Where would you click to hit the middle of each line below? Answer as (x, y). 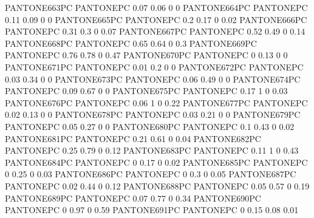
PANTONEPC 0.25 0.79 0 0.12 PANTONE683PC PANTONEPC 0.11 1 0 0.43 (152, 150)
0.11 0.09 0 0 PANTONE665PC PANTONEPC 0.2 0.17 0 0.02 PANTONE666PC (156, 19)
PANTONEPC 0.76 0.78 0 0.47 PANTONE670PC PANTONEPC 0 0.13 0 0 (146, 55)
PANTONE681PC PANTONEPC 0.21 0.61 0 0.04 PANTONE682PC (133, 138)
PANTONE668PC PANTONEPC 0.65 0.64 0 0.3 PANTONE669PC (131, 43)
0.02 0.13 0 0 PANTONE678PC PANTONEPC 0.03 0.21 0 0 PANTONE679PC (153, 114)
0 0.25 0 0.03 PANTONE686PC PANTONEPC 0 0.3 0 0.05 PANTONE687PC (151, 174)
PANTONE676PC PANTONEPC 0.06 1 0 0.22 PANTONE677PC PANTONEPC (156, 102)
